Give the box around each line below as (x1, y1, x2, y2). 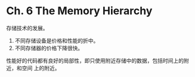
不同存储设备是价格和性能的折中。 (14, 37, 99, 44)
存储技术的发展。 (6, 24, 48, 31)
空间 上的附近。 (21, 64, 60, 72)
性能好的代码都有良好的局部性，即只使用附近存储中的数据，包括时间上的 (6, 57, 184, 64)
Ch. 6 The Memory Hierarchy (6, 4, 153, 18)
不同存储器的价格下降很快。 (14, 44, 83, 52)
